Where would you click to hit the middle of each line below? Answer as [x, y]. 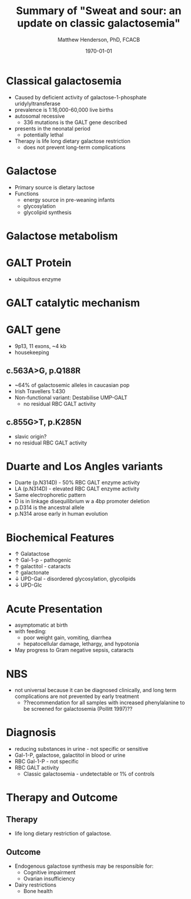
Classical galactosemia [64, 81]
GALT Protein [39, 263]
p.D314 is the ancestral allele [49, 507]
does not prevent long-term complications [74, 147]
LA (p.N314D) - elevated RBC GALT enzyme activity [77, 489]
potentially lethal [43, 135]
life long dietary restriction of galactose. [63, 834]
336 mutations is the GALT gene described [75, 122]
